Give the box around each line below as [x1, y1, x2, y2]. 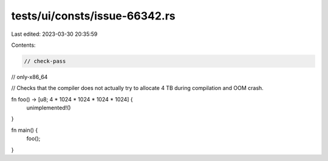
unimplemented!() [26, 104, 71, 112]
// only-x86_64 [11, 73, 48, 80]
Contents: [11, 41, 36, 49]
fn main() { [11, 126, 38, 134]
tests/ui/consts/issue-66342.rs [11, 9, 176, 22]
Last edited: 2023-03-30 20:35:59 [11, 30, 98, 38]
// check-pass [24, 58, 66, 64]
